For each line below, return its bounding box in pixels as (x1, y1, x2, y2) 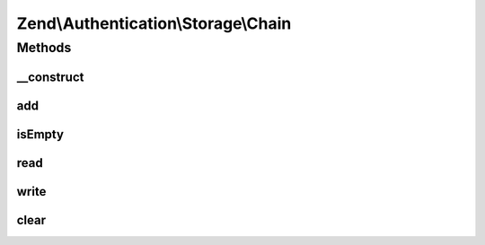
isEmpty (16, 127, 65, 142)
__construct (16, 69, 84, 84)
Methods (16, 39, 72, 56)
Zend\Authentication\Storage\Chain (16, 13, 292, 33)
